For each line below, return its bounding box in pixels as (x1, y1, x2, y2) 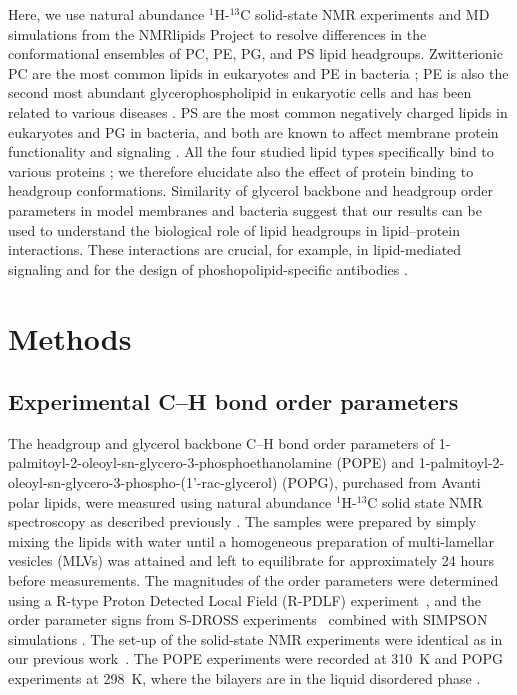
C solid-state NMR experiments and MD (240, 4, 490, 24)
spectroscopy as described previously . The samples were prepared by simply (8, 511, 477, 532)
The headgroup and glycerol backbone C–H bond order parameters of (8, 432, 435, 453)
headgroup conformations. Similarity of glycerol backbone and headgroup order (8, 180, 493, 201)
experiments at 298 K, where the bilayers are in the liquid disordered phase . (8, 668, 481, 689)
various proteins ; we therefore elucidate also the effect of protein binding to (8, 160, 474, 181)
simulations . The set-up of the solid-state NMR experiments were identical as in (8, 628, 503, 649)
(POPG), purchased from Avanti (282, 472, 481, 493)
